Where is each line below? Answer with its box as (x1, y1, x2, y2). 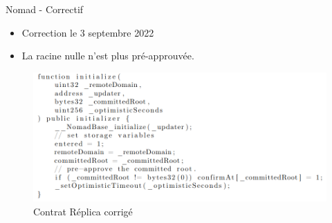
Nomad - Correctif (6, 2, 84, 16)
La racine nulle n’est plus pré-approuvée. (21, 48, 194, 63)
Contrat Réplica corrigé (33, 204, 133, 218)
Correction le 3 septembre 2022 (21, 25, 154, 39)
